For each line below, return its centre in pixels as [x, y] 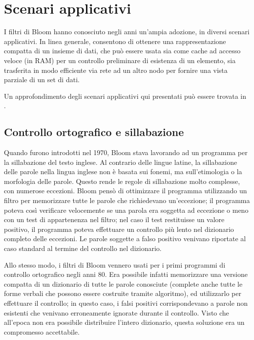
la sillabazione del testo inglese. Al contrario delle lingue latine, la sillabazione [121, 162]
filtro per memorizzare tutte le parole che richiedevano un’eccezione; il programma [127, 200]
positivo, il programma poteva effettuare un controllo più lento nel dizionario [119, 229]
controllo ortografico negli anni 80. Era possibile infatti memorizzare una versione [126, 274]
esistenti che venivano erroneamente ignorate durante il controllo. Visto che [116, 312]
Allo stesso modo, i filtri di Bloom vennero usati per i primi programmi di [115, 264]
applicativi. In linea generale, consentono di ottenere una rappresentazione [115, 41]
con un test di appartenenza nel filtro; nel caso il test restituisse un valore [114, 219]
